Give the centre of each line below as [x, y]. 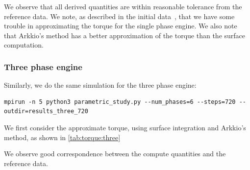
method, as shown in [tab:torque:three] [62, 137]
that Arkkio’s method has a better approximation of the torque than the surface [125, 35]
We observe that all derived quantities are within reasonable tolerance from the [123, 6]
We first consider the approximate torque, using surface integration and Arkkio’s [125, 127]
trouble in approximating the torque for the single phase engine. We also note [121, 26]
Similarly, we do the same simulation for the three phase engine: [100, 85]
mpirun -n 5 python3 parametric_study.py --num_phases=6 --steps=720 [120, 102]
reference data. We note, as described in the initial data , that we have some [119, 16]
